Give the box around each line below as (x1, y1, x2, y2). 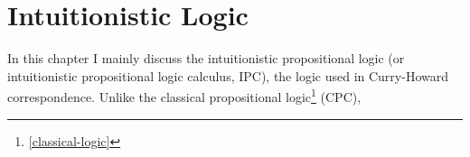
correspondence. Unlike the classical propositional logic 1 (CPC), (7, 85, 362, 106)
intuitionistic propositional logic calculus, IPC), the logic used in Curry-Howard (7, 66, 448, 85)
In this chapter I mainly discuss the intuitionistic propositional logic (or (7, 49, 405, 68)
